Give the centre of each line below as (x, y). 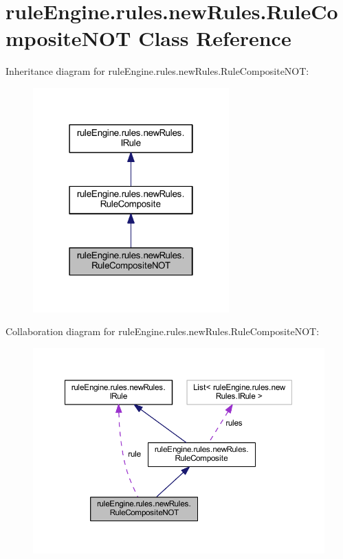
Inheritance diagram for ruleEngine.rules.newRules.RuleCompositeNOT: (157, 71)
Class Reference (215, 38)
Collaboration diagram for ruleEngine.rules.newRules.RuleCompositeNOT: (163, 331)
